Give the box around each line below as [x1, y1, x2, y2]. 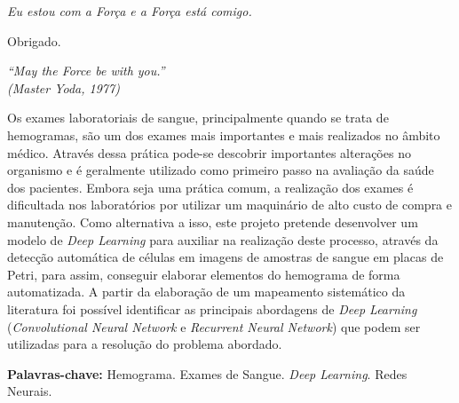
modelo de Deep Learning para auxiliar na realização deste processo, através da [7, 230, 439, 249]
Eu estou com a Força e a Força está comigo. [7, 2, 252, 20]
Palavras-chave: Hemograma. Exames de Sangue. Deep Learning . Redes [7, 364, 408, 383]
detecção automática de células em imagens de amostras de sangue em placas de [7, 248, 444, 266]
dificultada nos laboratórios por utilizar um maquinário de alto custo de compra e [7, 195, 453, 214]
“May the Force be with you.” [7, 61, 165, 80]
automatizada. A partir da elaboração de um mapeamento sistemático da [7, 282, 406, 301]
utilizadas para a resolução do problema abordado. [7, 335, 282, 353]
